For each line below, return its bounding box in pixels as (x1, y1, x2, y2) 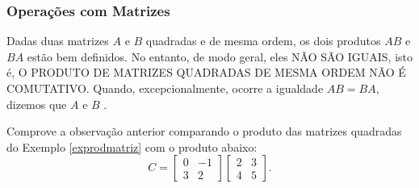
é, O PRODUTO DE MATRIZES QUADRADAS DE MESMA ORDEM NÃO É (6, 64, 406, 81)
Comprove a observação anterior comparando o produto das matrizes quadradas (6, 123, 402, 140)
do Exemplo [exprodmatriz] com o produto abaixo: (6, 138, 258, 155)
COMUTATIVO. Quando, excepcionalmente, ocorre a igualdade (6, 80, 324, 96)
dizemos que (6, 95, 67, 112)
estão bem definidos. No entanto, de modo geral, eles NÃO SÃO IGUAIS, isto (27, 48, 413, 65)
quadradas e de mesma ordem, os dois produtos (145, 32, 381, 49)
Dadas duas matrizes (6, 32, 109, 49)
